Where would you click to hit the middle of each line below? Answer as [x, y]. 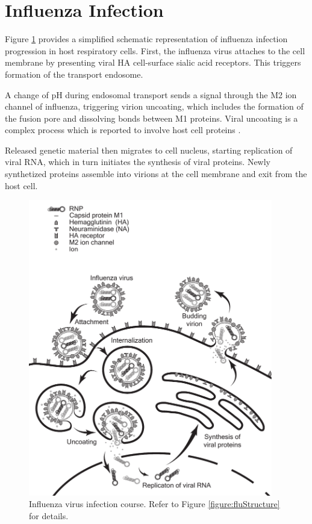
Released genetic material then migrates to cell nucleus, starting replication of [149, 150]
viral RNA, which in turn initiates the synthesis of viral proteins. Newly [138, 162]
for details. [49, 515]
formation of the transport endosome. [74, 74]
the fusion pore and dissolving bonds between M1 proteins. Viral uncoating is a [151, 118]
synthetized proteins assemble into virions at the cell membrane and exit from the [156, 174]
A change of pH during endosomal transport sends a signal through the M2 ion [151, 94]
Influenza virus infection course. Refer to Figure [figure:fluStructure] [154, 504]
